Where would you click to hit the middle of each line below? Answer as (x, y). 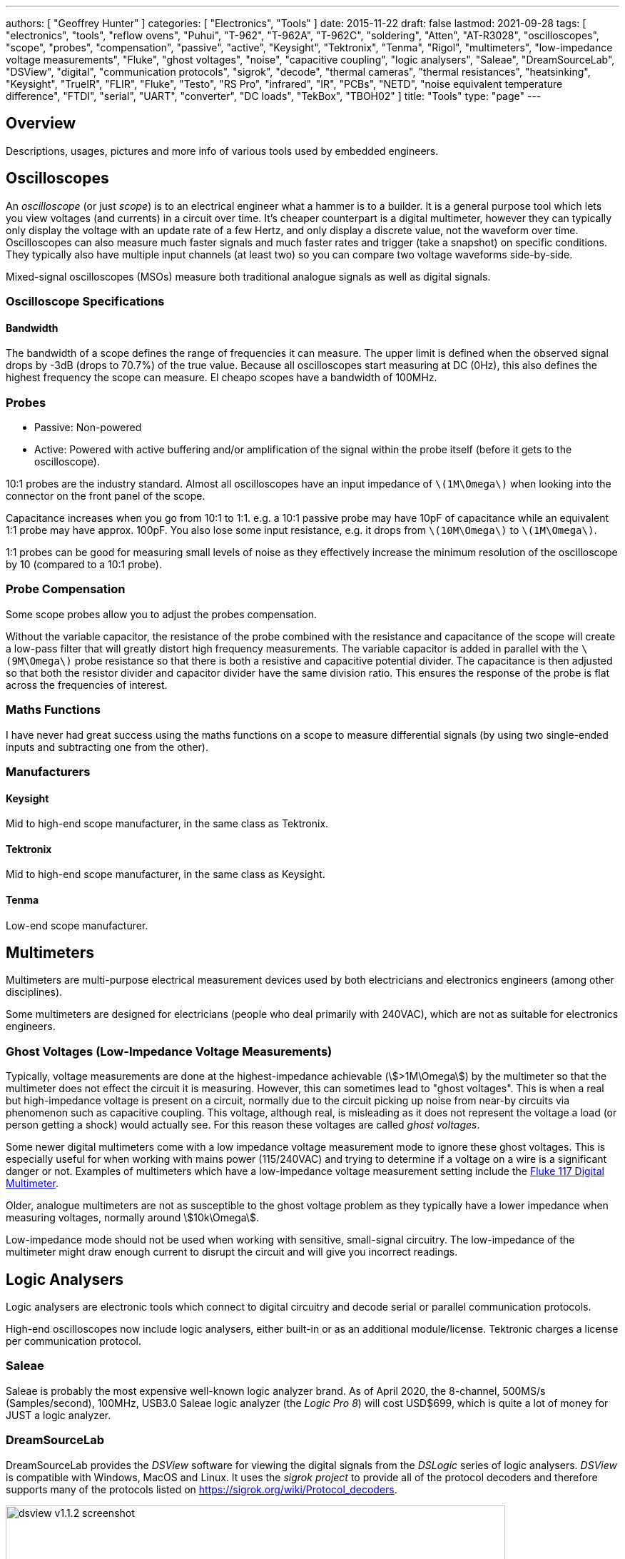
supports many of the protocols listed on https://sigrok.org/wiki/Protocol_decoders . (202, 1489)
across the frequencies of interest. (87, 685)
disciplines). (34, 992)
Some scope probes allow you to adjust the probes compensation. (162, 614)
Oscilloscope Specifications (85, 302)
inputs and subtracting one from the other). (107, 747)
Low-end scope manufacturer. (77, 925)
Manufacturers (48, 771)
